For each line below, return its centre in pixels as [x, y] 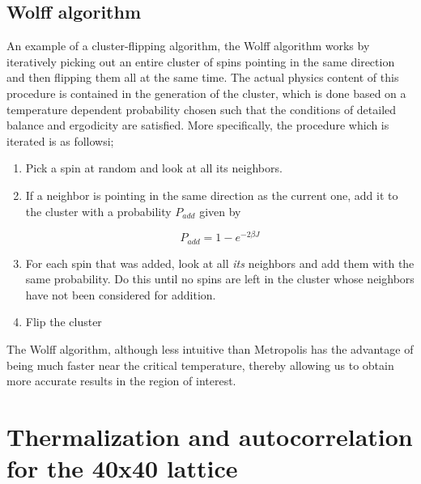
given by [220, 211]
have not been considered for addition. [121, 294]
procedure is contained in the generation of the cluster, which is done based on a [206, 93]
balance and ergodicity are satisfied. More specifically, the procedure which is [198, 125]
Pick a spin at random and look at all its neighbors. [154, 168]
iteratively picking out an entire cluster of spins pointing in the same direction [201, 61]
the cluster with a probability [98, 211]
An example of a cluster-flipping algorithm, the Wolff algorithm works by [188, 46]
